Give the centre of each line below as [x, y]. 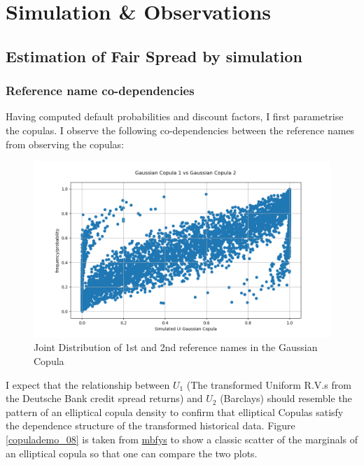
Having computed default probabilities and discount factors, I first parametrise [175, 116]
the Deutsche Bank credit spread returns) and [104, 398]
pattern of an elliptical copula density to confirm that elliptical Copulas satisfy [175, 412]
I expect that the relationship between [88, 384]
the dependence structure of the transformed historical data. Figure [150, 425]
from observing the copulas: [65, 144]
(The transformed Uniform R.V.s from [269, 384]
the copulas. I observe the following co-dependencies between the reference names [180, 130]
